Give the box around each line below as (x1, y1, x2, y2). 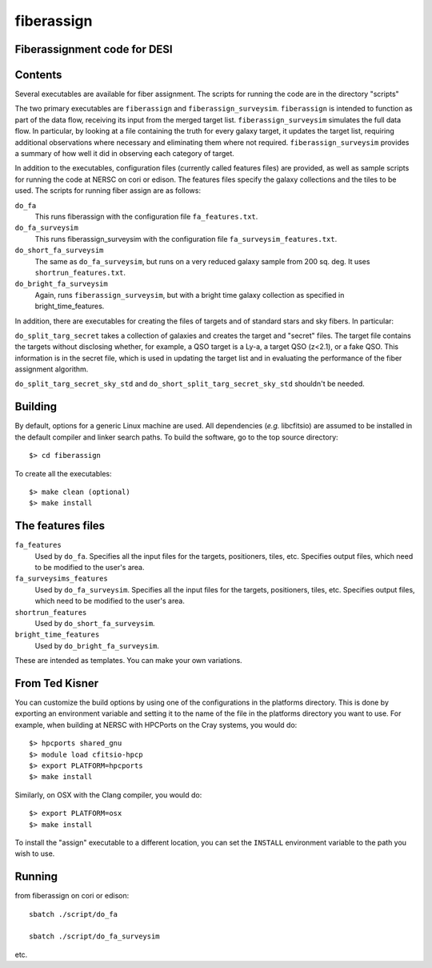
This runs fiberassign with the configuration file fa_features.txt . (34, 211, 258, 221)
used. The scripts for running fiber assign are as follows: (14, 186, 202, 195)
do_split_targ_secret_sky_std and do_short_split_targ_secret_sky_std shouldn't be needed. (14, 379, 366, 388)
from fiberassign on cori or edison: (14, 891, 130, 901)
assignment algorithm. (14, 364, 89, 374)
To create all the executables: (14, 468, 112, 478)
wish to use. (14, 849, 55, 858)
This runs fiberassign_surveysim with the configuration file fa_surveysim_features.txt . (34, 234, 338, 243)
